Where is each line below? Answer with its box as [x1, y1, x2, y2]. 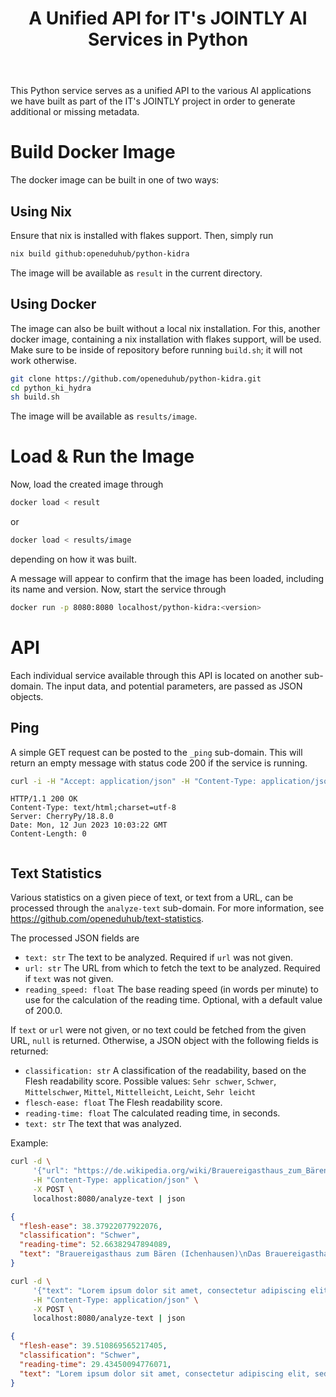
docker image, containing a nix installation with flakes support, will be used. [10, 333, 322, 345]
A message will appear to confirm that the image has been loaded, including [10, 572, 325, 584]
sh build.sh [10, 392, 60, 402]
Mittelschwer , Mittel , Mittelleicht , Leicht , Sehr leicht [24, 1086, 257, 1098]
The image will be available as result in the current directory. [10, 267, 263, 279]
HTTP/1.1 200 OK [10, 794, 78, 804]
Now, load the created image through [10, 478, 164, 491]
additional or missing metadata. [10, 106, 140, 118]
